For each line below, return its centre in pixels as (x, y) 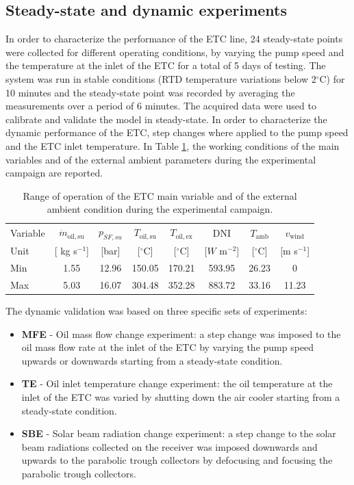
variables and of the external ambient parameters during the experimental (161, 159)
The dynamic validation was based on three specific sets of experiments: (156, 311)
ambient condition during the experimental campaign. (160, 209)
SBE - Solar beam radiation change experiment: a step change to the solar (179, 433)
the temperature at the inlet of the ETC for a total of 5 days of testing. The (166, 65)
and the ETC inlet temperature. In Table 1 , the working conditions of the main (173, 145)
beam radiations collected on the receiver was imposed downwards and (169, 446)
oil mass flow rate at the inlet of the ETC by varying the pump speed (168, 347)
